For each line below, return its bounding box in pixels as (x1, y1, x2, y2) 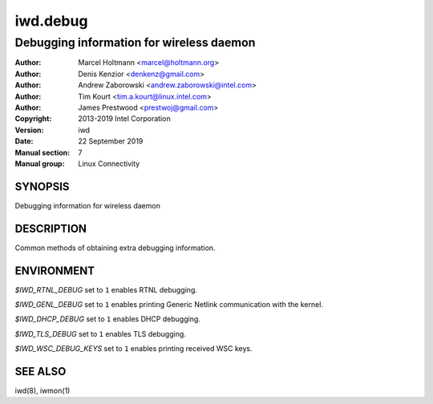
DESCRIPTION (14, 221, 87, 236)
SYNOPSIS (14, 180, 70, 193)
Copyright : (14, 114, 52, 123)
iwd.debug (14, 12, 88, 30)
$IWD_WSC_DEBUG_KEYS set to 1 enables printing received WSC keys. (14, 344, 253, 353)
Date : (14, 136, 34, 146)
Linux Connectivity (78, 159, 140, 168)
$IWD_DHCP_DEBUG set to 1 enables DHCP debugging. (14, 314, 200, 324)
